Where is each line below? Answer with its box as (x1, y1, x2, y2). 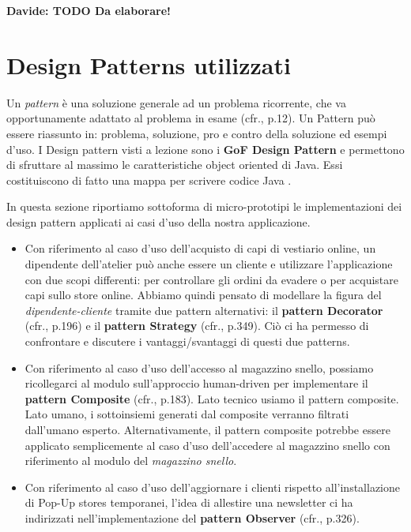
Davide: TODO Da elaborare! (6, 2, 171, 18)
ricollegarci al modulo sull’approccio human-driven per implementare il (25, 375, 368, 392)
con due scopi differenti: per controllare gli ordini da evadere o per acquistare (25, 271, 398, 287)
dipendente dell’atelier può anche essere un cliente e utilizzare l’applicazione (25, 256, 393, 272)
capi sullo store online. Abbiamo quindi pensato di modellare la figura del (25, 287, 382, 303)
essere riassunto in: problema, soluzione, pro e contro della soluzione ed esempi (6, 125, 387, 141)
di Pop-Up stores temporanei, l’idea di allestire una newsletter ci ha (25, 494, 353, 511)
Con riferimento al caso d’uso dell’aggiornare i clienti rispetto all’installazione (25, 478, 400, 495)
